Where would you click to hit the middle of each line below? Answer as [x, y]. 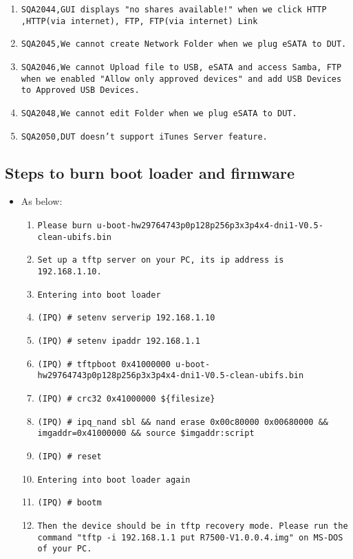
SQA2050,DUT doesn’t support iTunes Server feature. [144, 136]
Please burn [65, 226]
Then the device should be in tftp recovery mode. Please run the [193, 526]
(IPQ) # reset [69, 456]
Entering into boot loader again [114, 480]
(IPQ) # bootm [69, 503]
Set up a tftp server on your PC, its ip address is [161, 260]
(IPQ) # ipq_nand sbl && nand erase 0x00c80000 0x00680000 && [183, 422]
